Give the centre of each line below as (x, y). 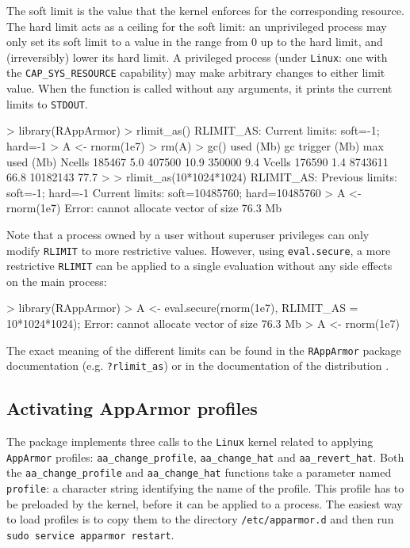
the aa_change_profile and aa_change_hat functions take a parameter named (199, 472)
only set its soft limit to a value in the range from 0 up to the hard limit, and (195, 42)
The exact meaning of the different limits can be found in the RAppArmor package (204, 350)
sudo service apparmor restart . (90, 534)
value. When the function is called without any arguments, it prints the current (199, 88)
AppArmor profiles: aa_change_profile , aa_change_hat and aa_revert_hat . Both (205, 457)
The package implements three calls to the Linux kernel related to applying (190, 441)
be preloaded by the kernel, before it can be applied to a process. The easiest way (205, 503)
